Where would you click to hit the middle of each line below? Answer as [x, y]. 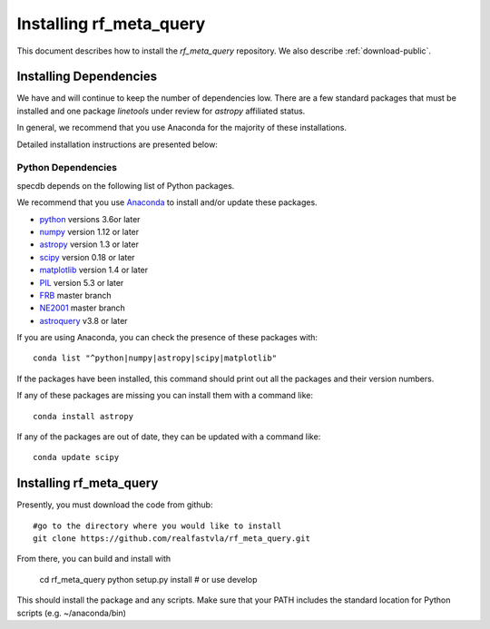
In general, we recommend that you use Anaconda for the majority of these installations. [182, 128]
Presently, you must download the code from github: [115, 505]
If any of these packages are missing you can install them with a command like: [165, 396]
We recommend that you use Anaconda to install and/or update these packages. [167, 202]
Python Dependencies [67, 168]
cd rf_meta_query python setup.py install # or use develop [148, 579]
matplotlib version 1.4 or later [94, 270]
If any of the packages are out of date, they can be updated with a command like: [169, 437]
